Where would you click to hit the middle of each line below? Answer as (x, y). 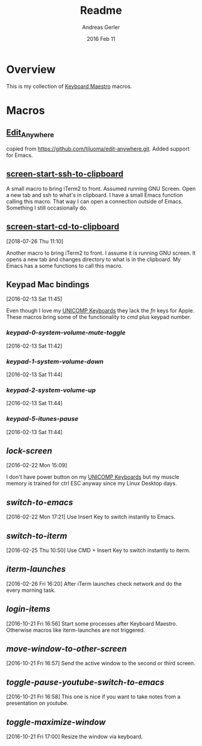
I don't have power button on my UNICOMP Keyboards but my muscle (93, 477)
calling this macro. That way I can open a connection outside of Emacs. (95, 201)
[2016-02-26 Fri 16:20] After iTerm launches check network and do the (94, 583)
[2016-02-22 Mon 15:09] (37, 465)
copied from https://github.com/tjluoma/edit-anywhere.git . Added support (98, 149)
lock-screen (29, 451)
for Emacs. (20, 155)
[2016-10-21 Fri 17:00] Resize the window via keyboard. (75, 736)
